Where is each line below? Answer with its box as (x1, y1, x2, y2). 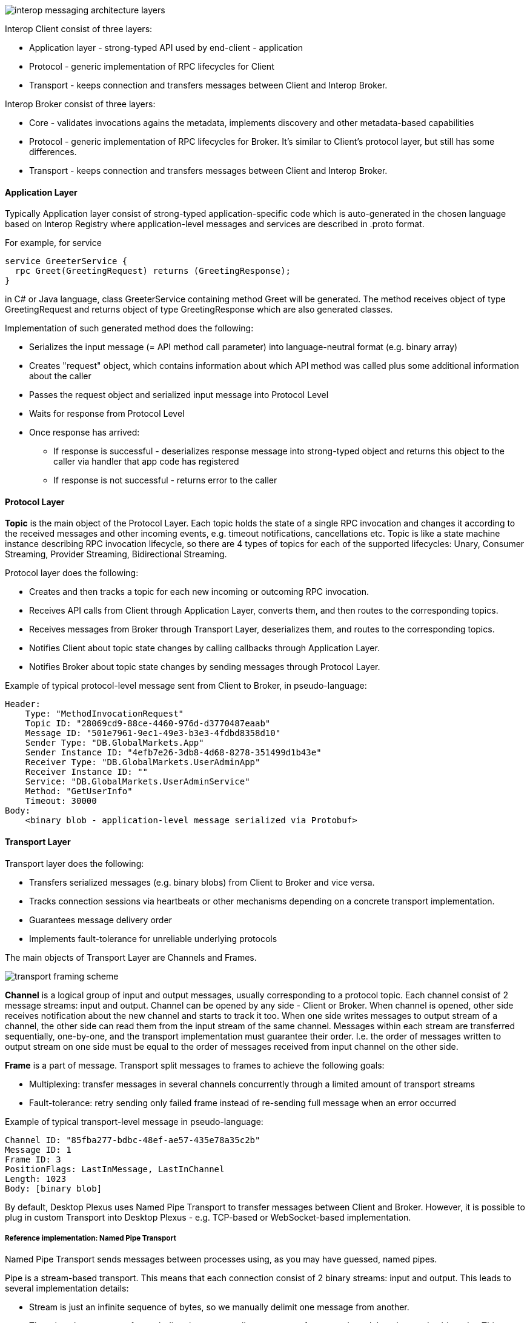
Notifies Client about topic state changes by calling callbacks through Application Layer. (29, 643, 380, 654)
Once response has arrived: (29, 427, 140, 438)
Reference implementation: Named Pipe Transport (5, 1234, 176, 1243)
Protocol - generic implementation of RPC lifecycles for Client (29, 61, 274, 71)
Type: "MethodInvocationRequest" (25, 709, 184, 719)
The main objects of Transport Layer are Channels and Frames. (5, 952, 257, 963)
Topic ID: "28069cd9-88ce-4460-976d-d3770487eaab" (25, 718, 271, 729)
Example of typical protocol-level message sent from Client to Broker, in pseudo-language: (5, 680, 367, 691)
